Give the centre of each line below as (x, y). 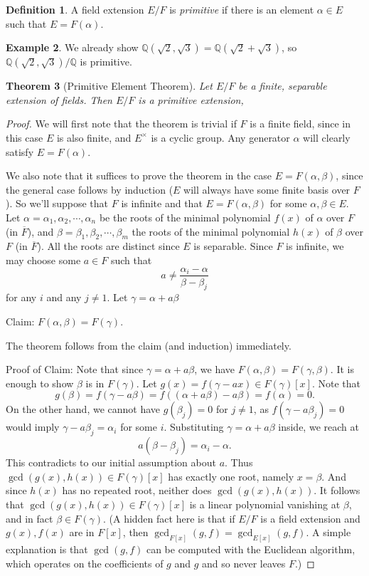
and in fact (30, 518)
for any (21, 297)
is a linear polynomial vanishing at (265, 504)
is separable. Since (233, 246)
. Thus (239, 462)
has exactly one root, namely (231, 476)
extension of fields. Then (59, 99)
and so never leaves (244, 563)
